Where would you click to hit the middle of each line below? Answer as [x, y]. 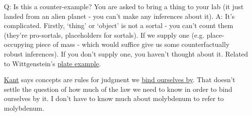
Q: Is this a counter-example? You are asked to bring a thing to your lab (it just [124, 6]
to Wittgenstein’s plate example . [53, 63]
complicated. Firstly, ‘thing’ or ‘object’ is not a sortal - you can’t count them [119, 25]
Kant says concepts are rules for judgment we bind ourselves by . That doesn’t [120, 80]
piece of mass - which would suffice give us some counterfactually [133, 44]
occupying [19, 44]
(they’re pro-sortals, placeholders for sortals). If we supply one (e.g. [104, 35]
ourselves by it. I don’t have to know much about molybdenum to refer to [114, 98]
